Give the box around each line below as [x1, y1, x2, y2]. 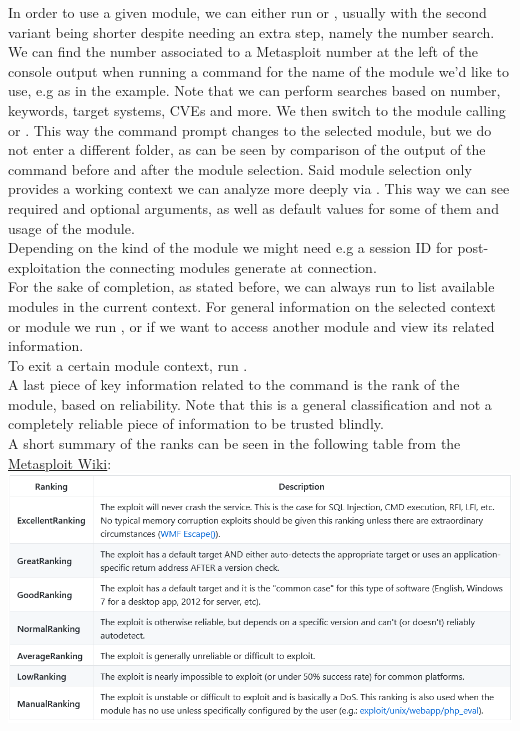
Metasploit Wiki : [8, 452, 112, 473]
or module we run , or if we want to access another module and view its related [8, 315, 495, 336]
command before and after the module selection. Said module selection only [8, 158, 472, 179]
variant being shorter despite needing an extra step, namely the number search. [8, 21, 495, 42]
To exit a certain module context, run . [8, 354, 248, 375]
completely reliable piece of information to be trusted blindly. [8, 413, 384, 434]
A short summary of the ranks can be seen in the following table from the [8, 433, 461, 454]
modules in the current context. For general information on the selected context [8, 295, 496, 316]
